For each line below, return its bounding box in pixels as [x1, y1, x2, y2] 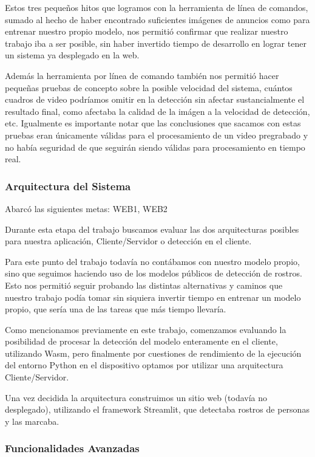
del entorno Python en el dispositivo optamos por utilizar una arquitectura [5, 359, 283, 371]
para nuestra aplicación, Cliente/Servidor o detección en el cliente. [5, 235, 252, 247]
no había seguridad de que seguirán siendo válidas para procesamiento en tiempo [5, 140, 305, 153]
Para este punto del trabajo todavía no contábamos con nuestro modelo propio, [5, 255, 300, 267]
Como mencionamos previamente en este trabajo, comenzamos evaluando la [5, 323, 286, 335]
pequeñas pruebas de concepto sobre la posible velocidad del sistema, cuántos [5, 81, 293, 94]
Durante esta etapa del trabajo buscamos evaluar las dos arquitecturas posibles [5, 222, 299, 235]
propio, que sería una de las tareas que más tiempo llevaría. [5, 303, 226, 315]
